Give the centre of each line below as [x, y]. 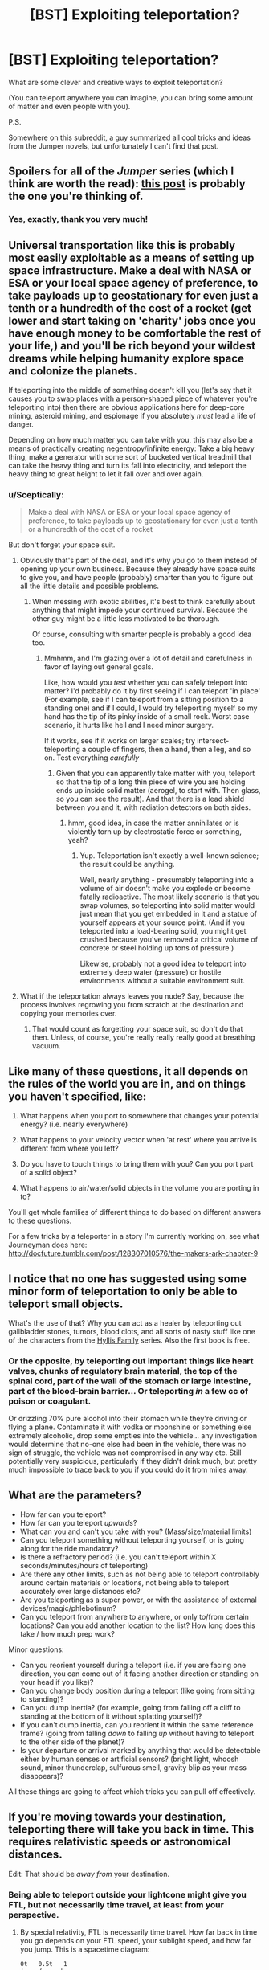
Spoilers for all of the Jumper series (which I [121, 172]
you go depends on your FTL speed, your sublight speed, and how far [135, 1941]
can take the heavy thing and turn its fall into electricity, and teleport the [127, 466]
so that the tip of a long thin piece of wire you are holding [151, 782]
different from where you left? [69, 1148]
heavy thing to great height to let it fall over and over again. [106, 474]
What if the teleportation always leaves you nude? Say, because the [132, 996]
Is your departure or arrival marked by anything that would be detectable [140, 1751]
